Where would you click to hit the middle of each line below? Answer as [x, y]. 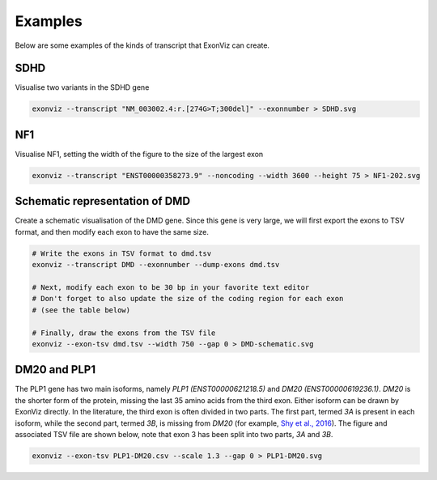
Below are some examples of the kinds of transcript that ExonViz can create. [142, 45]
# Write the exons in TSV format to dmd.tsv [122, 253]
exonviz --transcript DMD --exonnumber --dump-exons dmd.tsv [156, 265]
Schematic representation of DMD [102, 201]
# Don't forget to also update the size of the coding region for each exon [188, 299]
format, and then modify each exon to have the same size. [112, 232]
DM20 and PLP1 [55, 370]
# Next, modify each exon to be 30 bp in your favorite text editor [171, 287]
